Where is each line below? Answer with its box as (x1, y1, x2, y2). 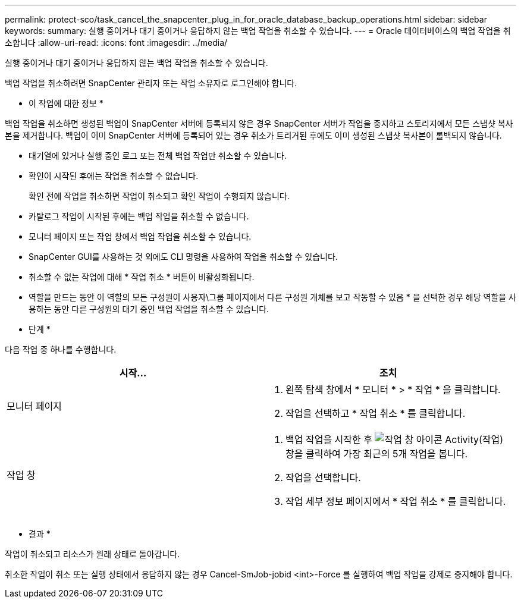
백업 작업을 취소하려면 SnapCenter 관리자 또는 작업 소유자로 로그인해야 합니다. (5, 78, 297, 88)
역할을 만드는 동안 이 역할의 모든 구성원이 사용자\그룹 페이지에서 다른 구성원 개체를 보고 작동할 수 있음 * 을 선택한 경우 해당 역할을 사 (29, 292, 516, 302)
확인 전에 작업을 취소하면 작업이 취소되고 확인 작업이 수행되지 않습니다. (29, 191, 290, 201)
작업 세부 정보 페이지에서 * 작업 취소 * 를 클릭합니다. (285, 495, 506, 507)
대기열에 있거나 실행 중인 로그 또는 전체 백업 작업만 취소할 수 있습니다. (29, 150, 287, 161)
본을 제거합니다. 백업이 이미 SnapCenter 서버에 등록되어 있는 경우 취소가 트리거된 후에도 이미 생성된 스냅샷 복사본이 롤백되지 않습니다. (5, 130, 502, 140)
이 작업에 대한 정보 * (29, 98, 103, 108)
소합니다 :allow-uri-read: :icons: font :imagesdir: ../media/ (5, 37, 228, 48)
